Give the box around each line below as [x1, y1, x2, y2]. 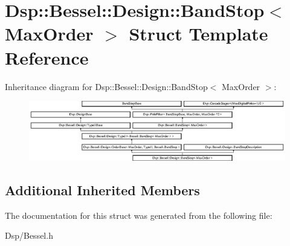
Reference [5, 45, 89, 70]
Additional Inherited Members [5, 180, 200, 199]
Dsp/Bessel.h [5, 229, 53, 242]
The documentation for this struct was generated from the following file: [5, 209, 272, 221]
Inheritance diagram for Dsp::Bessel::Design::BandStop [5, 80, 208, 92]
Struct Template [129, 21, 268, 46]
